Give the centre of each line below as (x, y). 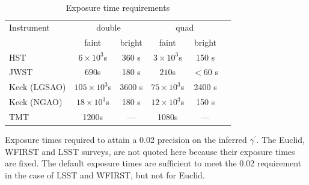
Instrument (29, 27)
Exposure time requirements (118, 7)
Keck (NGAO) (36, 102)
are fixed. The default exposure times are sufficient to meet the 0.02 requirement (153, 163)
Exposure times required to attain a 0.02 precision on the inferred (126, 139)
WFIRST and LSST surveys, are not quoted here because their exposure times (150, 151)
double (109, 27)
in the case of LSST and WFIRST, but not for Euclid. (105, 174)
